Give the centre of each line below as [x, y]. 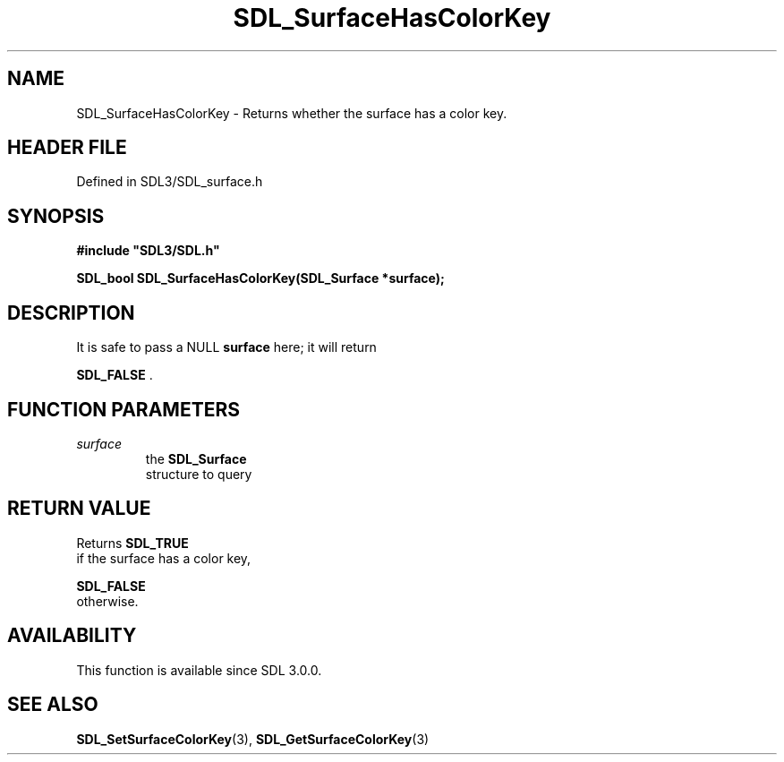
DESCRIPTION [71, 313]
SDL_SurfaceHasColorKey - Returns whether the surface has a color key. [292, 113]
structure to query [199, 474]
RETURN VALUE [79, 509]
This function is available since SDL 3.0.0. [199, 670]
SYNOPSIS [56, 216]
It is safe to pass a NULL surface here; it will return [226, 347]
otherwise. [107, 601]
